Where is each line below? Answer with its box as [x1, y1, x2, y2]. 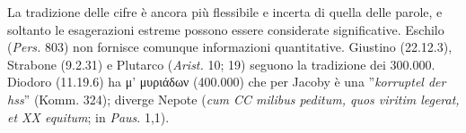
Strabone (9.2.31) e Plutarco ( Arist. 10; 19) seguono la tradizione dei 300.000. [7, 54, 435, 73]
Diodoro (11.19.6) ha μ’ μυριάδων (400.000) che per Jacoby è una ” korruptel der [7, 72, 446, 91]
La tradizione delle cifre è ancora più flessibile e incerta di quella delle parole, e [7, 3, 443, 21]
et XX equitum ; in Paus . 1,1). [7, 107, 170, 126]
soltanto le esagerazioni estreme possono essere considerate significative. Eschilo [7, 20, 444, 38]
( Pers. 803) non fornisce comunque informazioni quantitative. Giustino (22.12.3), [7, 37, 453, 56]
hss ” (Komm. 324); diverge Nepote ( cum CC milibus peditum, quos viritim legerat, [7, 89, 460, 108]
